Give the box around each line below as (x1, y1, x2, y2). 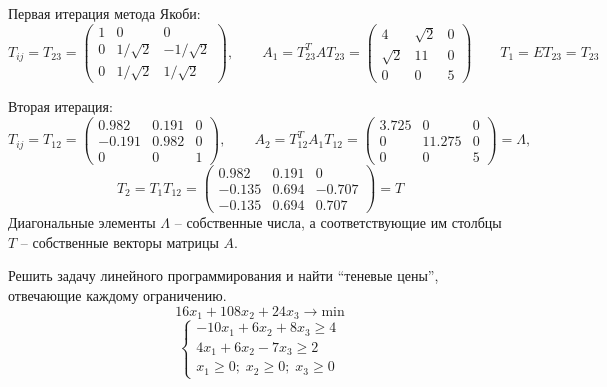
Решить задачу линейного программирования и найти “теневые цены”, (8, 265, 439, 286)
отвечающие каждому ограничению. (8, 285, 227, 305)
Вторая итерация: (8, 96, 113, 117)
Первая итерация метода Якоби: (8, 3, 201, 23)
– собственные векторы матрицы (20, 231, 219, 252)
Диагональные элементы (8, 212, 156, 233)
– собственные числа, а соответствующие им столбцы (174, 212, 502, 233)
